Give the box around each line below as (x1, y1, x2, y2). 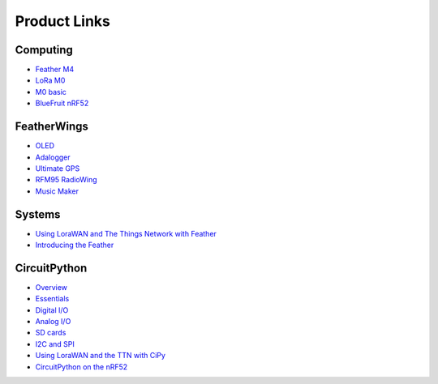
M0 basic (35, 87, 67, 96)
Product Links (15, 12, 111, 30)
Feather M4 (35, 65, 75, 75)
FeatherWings (15, 120, 89, 134)
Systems (15, 207, 61, 221)
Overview (35, 282, 68, 292)
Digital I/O (35, 305, 69, 315)
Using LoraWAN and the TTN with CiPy (35, 351, 166, 361)
